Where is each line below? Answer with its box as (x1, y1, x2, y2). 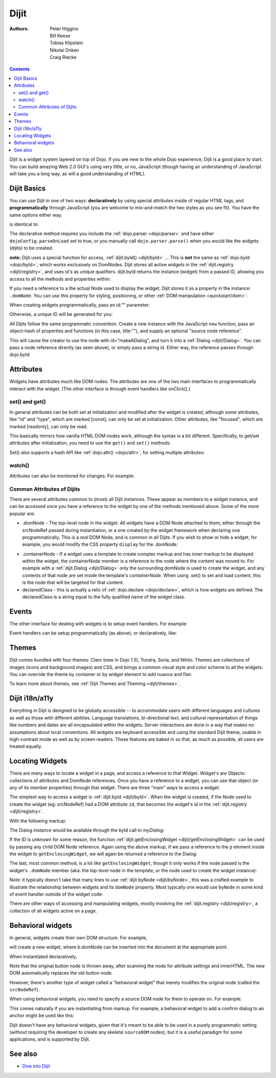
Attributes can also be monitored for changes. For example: (9, 473, 135, 479)
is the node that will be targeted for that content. (22, 579, 124, 586)
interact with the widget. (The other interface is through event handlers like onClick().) (9, 386, 191, 392)
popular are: (9, 510, 35, 517)
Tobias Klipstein (50, 40, 83, 46)
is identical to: (9, 221, 39, 227)
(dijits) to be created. (9, 245, 54, 251)
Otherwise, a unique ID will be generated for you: (9, 311, 113, 318)
